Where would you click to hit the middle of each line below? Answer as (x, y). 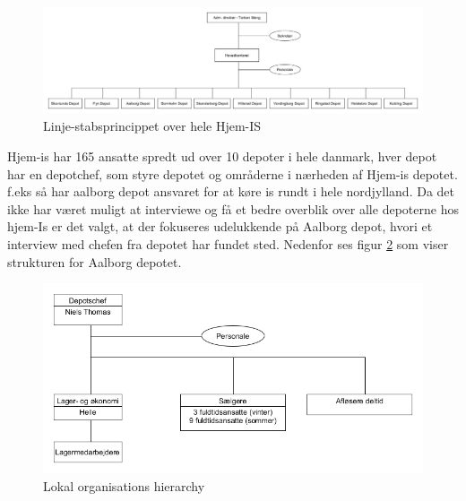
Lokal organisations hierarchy (124, 485)
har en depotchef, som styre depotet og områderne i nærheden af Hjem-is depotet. (233, 173)
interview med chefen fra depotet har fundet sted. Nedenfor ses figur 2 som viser (228, 243)
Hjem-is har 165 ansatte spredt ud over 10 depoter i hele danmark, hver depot (222, 156)
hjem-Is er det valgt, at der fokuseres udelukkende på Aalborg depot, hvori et (220, 226)
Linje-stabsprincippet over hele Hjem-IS (152, 126)
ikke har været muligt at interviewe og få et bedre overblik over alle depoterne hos (233, 208)
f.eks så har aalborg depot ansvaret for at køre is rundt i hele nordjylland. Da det (231, 191)
